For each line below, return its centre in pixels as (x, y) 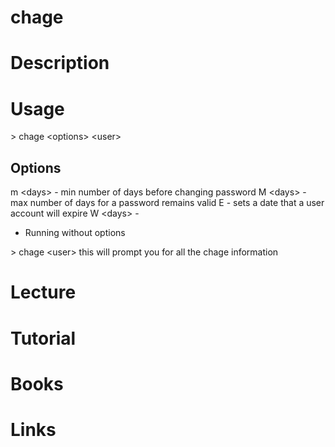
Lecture (43, 292)
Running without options (75, 233)
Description (60, 63)
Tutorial (43, 338)
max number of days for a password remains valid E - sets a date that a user (167, 203)
